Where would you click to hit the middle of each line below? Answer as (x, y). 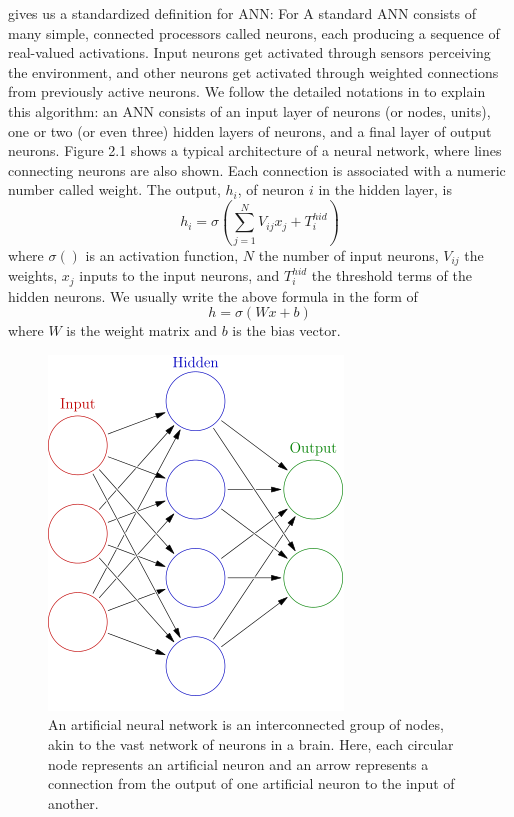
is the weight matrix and (141, 330)
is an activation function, (162, 254)
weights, (33, 275)
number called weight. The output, (114, 189)
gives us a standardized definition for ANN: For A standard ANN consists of (242, 13)
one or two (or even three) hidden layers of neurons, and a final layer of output (250, 130)
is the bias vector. (286, 330)
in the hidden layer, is (385, 189)
